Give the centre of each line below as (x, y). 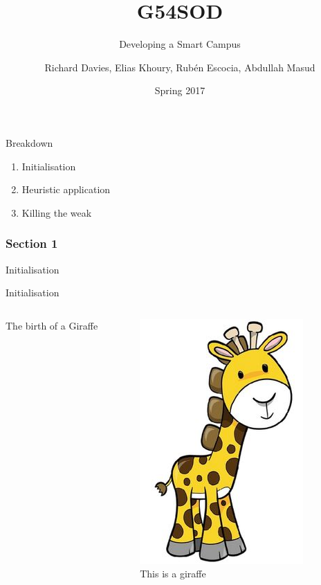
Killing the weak (57, 212)
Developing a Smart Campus (180, 44)
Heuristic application (66, 189)
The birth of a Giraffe (52, 325)
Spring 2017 (180, 90)
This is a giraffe (173, 574)
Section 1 (32, 243)
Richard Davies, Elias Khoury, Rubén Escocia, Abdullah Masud (180, 67)
